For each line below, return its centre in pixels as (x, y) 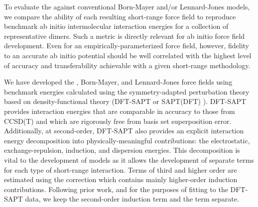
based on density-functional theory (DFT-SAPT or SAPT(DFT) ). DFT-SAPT (125, 101)
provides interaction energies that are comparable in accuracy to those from (120, 111)
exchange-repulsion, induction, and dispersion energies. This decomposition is (122, 150)
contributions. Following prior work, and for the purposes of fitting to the (116, 189)
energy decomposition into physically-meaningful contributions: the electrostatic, (127, 140)
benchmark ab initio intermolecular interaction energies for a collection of (116, 26)
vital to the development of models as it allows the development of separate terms (129, 159)
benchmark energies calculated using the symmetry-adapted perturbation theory (127, 91)
